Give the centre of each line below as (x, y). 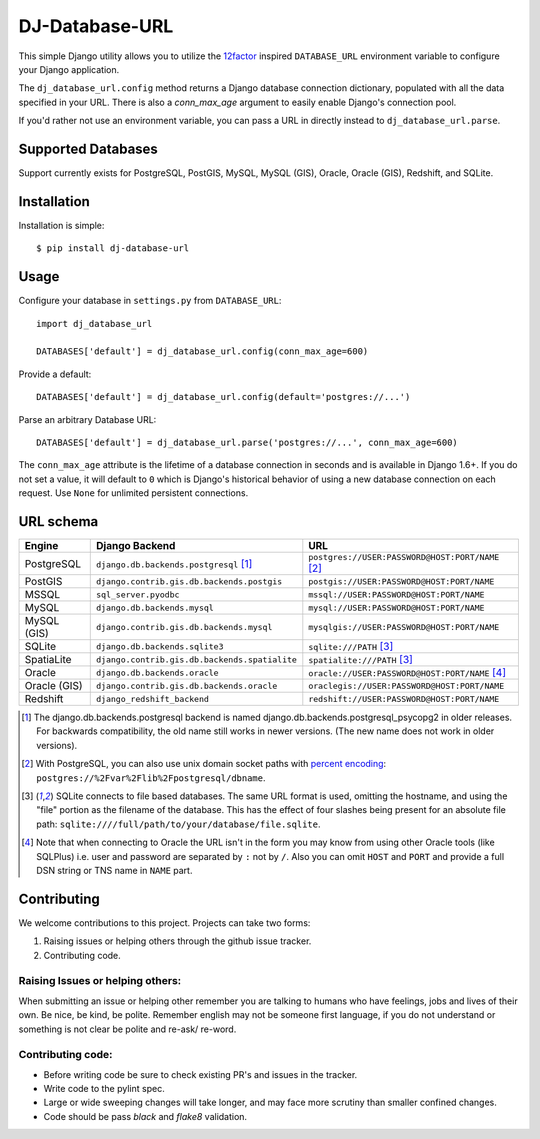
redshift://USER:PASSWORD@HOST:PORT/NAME (404, 698)
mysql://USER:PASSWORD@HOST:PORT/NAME (396, 607)
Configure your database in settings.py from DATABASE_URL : (150, 301)
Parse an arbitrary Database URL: (87, 419)
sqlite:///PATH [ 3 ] (351, 647)
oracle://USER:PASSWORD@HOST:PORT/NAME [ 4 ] (407, 673)
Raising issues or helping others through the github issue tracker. (177, 941)
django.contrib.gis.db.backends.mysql (184, 626)
